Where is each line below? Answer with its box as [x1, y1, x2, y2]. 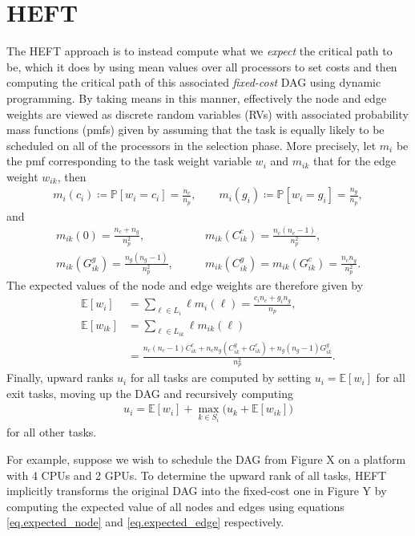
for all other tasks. [6, 424, 97, 441]
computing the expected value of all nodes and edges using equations [6, 497, 344, 514]
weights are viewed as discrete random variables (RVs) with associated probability [6, 105, 409, 122]
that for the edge [312, 152, 397, 169]
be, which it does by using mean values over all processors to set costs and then [6, 58, 397, 75]
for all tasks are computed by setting [130, 369, 311, 386]
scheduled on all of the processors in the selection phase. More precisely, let [6, 136, 377, 153]
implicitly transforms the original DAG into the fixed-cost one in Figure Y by [6, 482, 387, 499]
